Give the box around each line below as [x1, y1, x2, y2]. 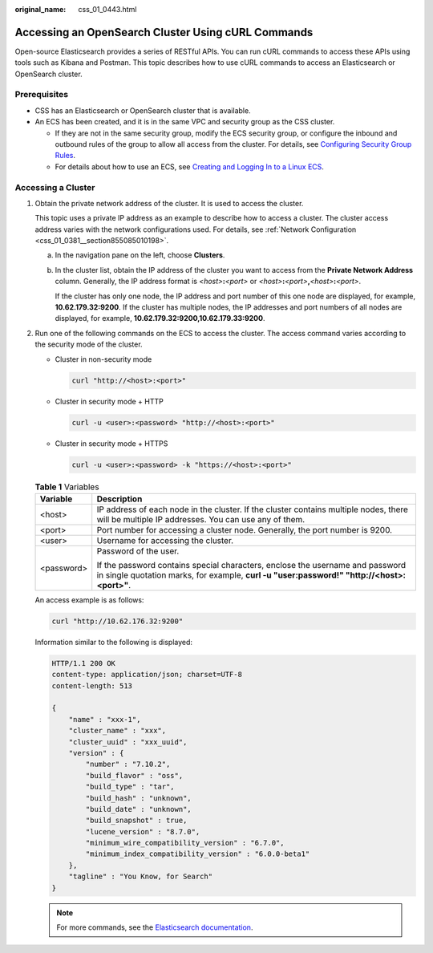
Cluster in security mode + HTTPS [55, 438, 168, 448]
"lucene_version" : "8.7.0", [85, 827, 200, 836]
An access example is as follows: [34, 594, 144, 605]
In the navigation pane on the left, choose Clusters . [55, 250, 225, 260]
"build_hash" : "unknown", [85, 793, 192, 802]
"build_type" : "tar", [85, 782, 176, 792]
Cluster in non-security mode [55, 354, 152, 364]
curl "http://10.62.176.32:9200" [51, 616, 184, 626]
